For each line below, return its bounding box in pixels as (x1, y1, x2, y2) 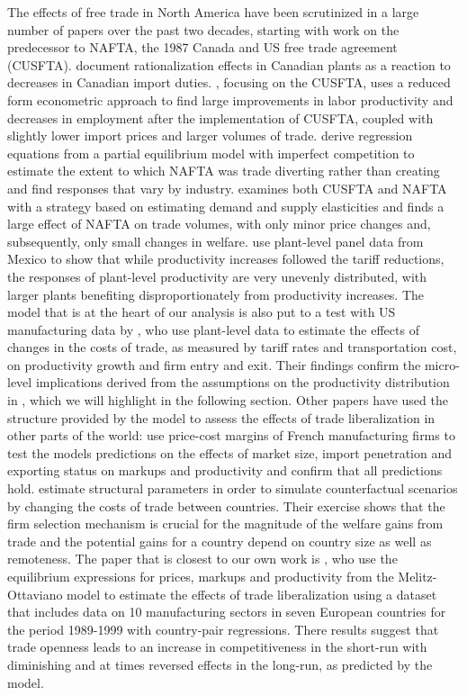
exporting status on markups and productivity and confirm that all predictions (7, 461, 443, 480)
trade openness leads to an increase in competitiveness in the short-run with (7, 637, 427, 656)
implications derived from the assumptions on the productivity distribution (35, 373, 450, 392)
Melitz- (398, 567, 437, 585)
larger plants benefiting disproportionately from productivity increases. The (7, 284, 425, 303)
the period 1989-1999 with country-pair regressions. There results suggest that (7, 619, 439, 638)
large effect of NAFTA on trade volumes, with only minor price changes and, (7, 214, 431, 233)
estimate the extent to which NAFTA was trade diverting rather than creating (7, 161, 440, 180)
